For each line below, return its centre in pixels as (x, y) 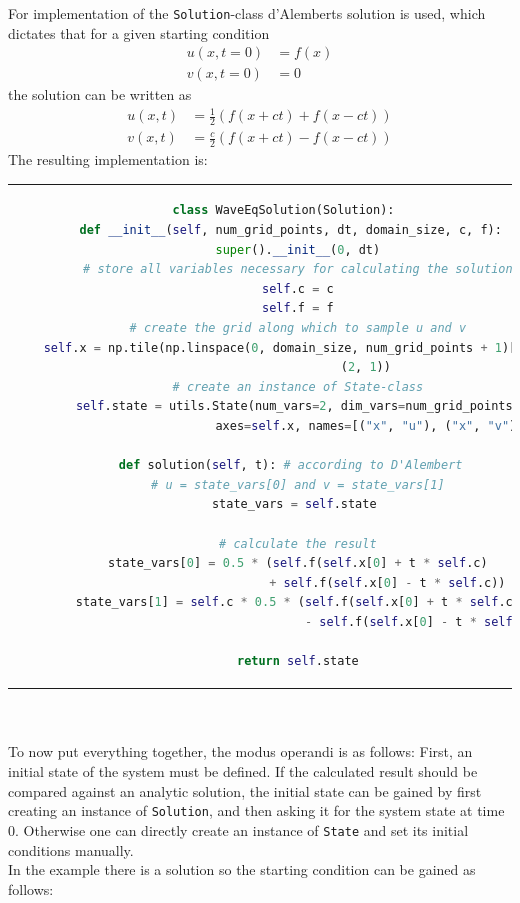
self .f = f (298, 308)
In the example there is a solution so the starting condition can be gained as (242, 869)
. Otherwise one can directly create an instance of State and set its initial (242, 829)
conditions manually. (71, 849)
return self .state (297, 661)
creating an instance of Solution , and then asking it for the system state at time (256, 810)
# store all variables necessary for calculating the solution (298, 269)
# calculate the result (298, 543)
